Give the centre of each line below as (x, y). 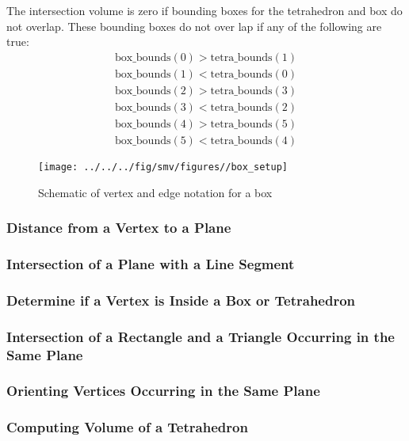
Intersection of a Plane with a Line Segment (151, 263)
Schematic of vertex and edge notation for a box (155, 192)
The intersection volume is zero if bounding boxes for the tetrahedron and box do (204, 10)
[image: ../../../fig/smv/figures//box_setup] (163, 167)
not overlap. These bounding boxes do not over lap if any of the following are (194, 26)
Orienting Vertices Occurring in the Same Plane (163, 391)
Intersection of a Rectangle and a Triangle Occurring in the (201, 336)
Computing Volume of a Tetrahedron (127, 427)
